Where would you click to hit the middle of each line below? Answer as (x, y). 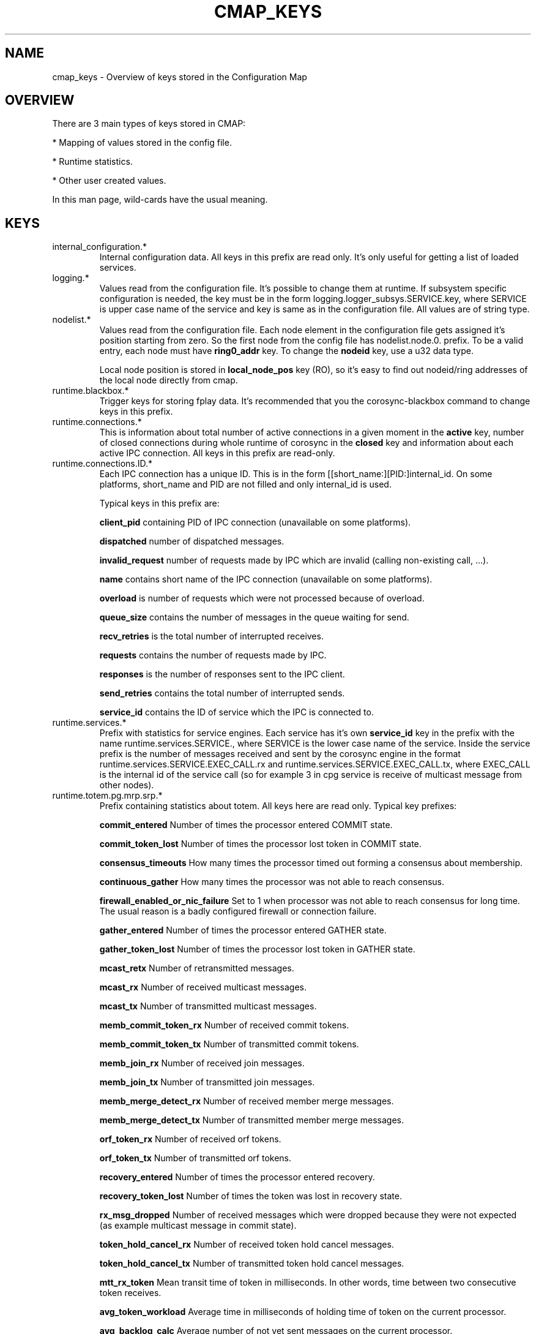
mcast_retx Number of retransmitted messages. (197, 968)
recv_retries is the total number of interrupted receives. (211, 636)
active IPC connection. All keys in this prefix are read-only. (217, 453)
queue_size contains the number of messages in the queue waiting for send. (254, 617)
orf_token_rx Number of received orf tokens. (190, 1139)
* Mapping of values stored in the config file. (142, 143)
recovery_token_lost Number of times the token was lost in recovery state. (251, 1196)
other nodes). (127, 785)
